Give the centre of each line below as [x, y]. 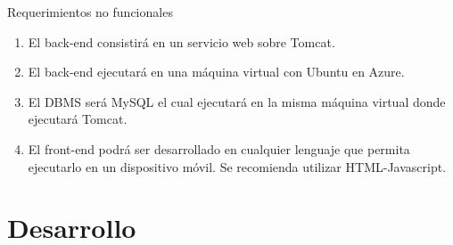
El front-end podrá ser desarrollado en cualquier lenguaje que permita [219, 148]
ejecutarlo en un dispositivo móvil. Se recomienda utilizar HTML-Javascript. [237, 166]
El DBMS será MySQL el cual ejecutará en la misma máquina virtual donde [237, 101]
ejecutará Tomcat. [78, 119]
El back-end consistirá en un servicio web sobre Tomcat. [181, 41]
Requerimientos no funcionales [90, 12]
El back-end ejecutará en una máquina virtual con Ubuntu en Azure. [216, 72]
